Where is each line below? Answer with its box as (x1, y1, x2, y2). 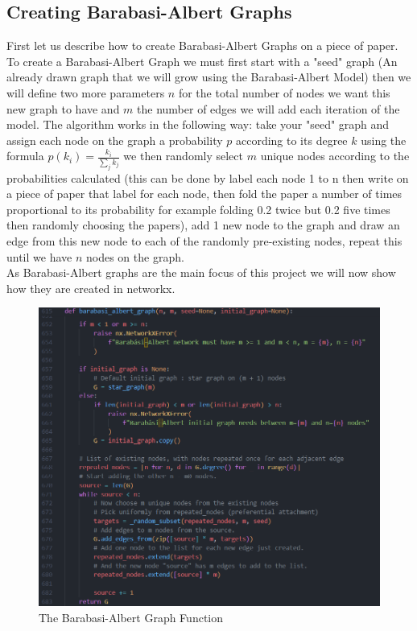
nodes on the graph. (86, 248, 184, 265)
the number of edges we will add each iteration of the (137, 100, 400, 117)
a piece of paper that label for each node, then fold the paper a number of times (6, 185, 403, 202)
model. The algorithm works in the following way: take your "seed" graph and (6, 116, 390, 133)
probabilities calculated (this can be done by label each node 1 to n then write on (6, 169, 409, 186)
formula (6, 147, 44, 164)
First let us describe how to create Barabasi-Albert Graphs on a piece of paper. (6, 37, 398, 54)
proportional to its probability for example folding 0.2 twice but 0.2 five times (6, 200, 390, 217)
